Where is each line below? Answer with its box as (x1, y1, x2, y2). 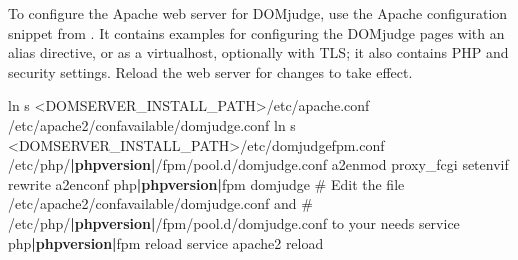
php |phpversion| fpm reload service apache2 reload (8, 232, 324, 253)
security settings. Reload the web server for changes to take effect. (8, 61, 413, 82)
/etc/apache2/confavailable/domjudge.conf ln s (8, 114, 296, 135)
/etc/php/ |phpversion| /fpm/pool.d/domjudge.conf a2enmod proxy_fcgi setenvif (8, 154, 509, 175)
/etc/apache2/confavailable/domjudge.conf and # (8, 193, 313, 214)
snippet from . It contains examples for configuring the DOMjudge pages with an (8, 22, 505, 43)
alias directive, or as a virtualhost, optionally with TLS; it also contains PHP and (8, 42, 509, 63)
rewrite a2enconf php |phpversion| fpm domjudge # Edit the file (8, 173, 405, 194)
